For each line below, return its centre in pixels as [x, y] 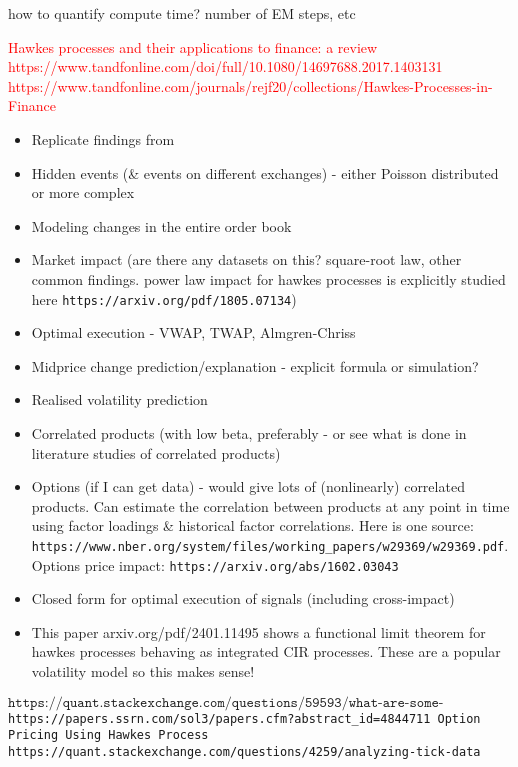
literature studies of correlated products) [156, 452]
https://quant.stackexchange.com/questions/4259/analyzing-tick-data [244, 751]
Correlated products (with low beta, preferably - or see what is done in [249, 432]
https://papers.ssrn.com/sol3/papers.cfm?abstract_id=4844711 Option [244, 718]
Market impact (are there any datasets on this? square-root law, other [246, 259]
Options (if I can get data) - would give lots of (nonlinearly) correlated [248, 486]
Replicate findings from [103, 138]
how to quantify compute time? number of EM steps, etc [182, 13]
